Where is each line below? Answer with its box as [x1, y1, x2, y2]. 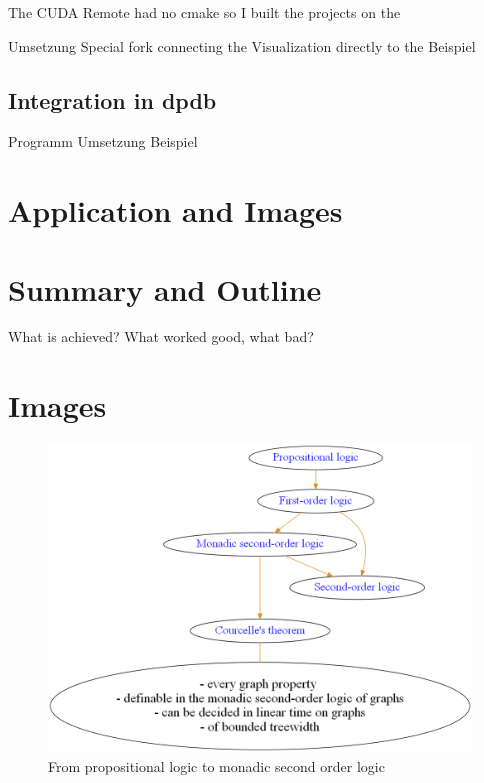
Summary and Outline [8, 268, 322, 309]
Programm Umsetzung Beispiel [8, 131, 198, 152]
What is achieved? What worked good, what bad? [8, 326, 314, 347]
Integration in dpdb [8, 84, 217, 115]
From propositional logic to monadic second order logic [48, 755, 385, 776]
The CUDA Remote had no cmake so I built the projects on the [8, 2, 401, 22]
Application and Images [8, 190, 343, 231]
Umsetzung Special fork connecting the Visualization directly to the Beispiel [8, 35, 476, 56]
